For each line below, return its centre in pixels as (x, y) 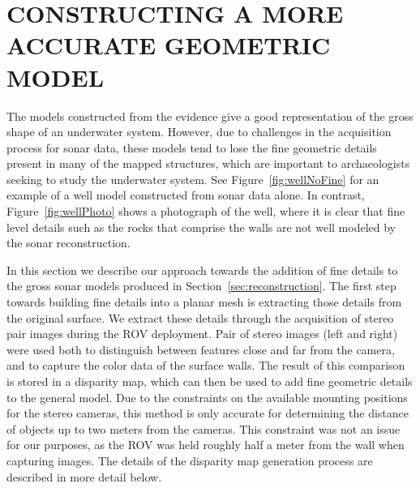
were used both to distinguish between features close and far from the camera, (201, 349)
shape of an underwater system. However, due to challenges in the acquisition (199, 132)
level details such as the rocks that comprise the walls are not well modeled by (201, 227)
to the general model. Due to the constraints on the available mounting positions (207, 397)
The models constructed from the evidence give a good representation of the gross (210, 116)
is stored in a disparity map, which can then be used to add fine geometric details (210, 381)
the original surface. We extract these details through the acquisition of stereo (200, 317)
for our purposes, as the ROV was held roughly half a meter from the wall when (206, 445)
